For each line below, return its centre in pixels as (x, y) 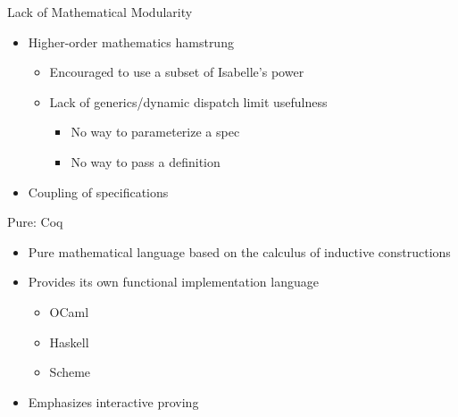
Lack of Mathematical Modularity (100, 12)
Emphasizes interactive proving (113, 401)
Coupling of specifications (98, 192)
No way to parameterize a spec (155, 132)
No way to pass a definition (146, 161)
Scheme (70, 372)
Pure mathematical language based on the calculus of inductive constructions (239, 251)
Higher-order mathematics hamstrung (131, 42)
